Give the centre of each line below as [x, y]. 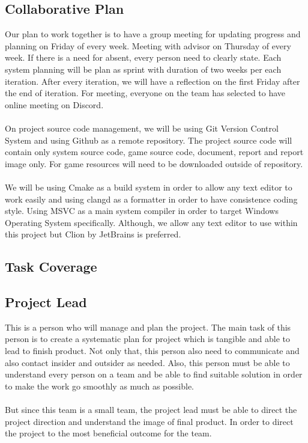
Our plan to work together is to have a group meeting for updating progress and [153, 34]
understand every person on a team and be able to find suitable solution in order [154, 374]
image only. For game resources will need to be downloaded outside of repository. [154, 163]
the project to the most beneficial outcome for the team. [108, 433]
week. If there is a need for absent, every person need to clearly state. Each [143, 57]
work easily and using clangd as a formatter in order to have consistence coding [151, 199]
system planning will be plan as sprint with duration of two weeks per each [143, 69]
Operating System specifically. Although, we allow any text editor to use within [151, 222]
